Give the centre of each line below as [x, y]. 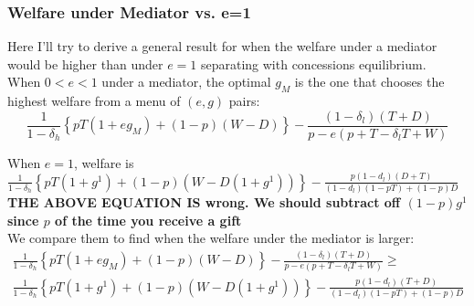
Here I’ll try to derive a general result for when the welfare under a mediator [222, 46]
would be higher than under [85, 63]
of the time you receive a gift [148, 220]
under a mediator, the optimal [186, 82]
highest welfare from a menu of [94, 101]
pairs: [244, 101]
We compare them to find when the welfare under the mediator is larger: [211, 238]
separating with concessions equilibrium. [313, 63]
